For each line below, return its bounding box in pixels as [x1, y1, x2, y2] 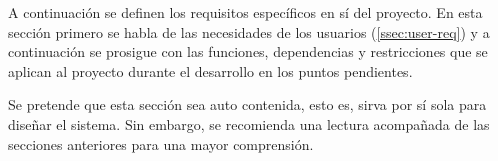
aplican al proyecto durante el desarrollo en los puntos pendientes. [8, 60, 413, 81]
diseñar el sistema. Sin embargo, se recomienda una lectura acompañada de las [8, 113, 490, 134]
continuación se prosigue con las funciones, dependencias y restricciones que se [8, 41, 488, 62]
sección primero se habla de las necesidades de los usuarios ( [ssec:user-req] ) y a [8, 21, 490, 42]
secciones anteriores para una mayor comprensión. [8, 133, 314, 154]
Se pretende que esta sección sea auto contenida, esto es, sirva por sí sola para [8, 94, 487, 115]
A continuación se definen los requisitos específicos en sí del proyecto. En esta [8, 2, 483, 22]
